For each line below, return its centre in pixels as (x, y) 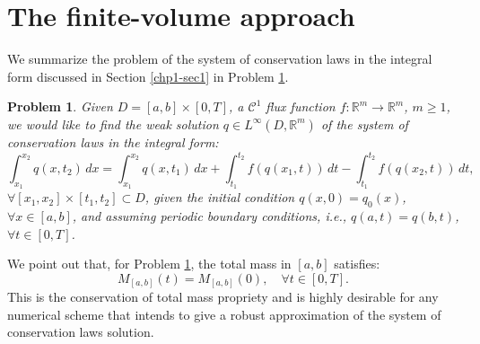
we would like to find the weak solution (113, 123)
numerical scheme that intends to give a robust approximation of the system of (224, 314)
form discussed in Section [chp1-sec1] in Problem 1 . (148, 76)
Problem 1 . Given (60, 106)
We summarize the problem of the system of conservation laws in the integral (220, 59)
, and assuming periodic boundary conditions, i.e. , (209, 216)
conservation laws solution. (81, 332)
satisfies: (357, 264)
